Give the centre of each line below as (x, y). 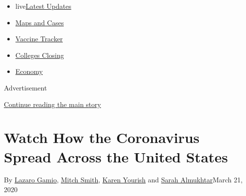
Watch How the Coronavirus (102, 137)
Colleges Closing (40, 55)
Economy (29, 71)
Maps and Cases (40, 22)
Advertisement (26, 87)
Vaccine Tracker (39, 39)
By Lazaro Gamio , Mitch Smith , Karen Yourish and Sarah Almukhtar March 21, (123, 180)
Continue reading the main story (53, 104)
